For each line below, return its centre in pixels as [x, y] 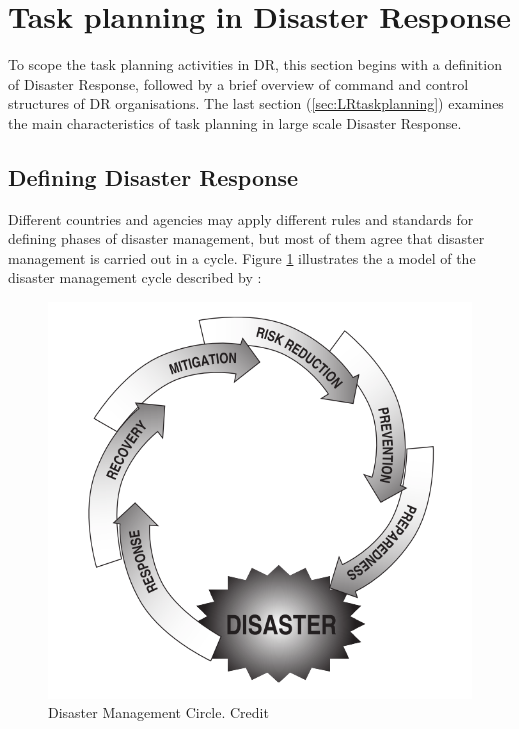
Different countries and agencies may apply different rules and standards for [241, 218]
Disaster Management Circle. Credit [158, 712]
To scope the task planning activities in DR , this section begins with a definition [255, 64]
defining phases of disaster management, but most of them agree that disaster [246, 238]
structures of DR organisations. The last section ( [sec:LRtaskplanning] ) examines [256, 103]
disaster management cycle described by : [135, 277]
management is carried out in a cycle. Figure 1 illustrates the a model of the [242, 257]
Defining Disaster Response [153, 176]
